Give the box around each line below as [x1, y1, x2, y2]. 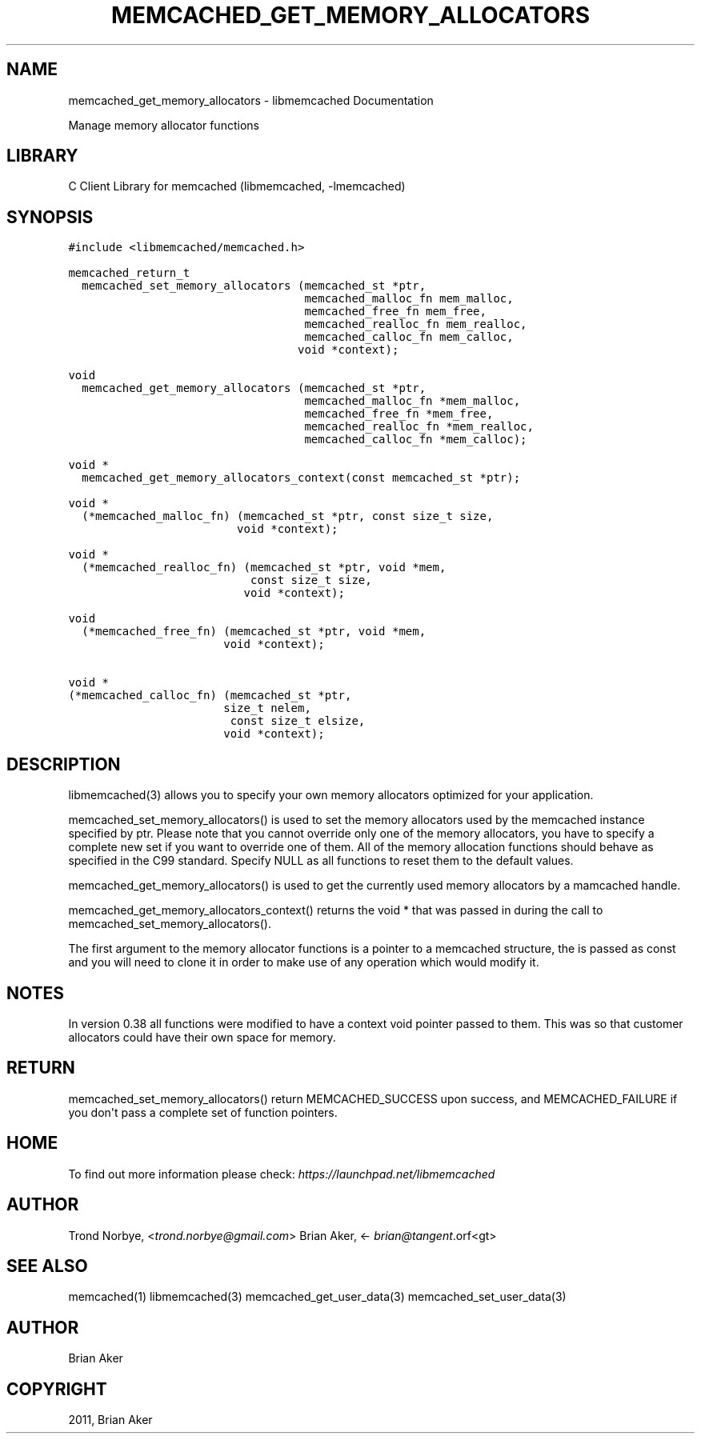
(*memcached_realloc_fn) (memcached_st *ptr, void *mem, [82, 561, 447, 574]
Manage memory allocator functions [68, 118, 259, 132]
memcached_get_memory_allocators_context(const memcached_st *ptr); [82, 471, 521, 485]
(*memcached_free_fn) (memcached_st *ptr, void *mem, [82, 625, 427, 638]
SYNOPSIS [6, 206, 94, 227]
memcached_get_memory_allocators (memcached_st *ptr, [82, 382, 427, 395]
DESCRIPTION [6, 754, 121, 774]
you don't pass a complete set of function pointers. [68, 1105, 338, 1119]
